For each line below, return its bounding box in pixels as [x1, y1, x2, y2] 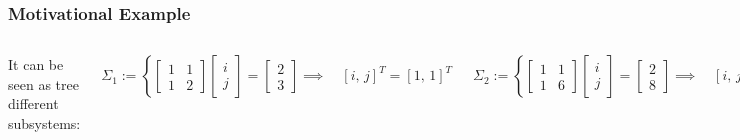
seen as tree [8, 73, 79, 94]
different [8, 93, 59, 114]
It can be [8, 54, 64, 75]
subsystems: [8, 113, 81, 133]
